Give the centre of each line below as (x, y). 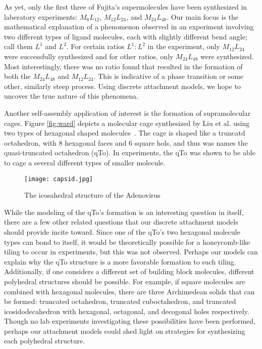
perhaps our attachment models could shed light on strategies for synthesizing (125, 331)
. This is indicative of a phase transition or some (169, 76)
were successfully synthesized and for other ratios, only (89, 56)
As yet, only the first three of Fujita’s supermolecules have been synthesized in (126, 7)
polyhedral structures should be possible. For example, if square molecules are (125, 281)
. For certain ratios (95, 46)
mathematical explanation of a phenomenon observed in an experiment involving (129, 27)
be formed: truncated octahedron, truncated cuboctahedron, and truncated (120, 301)
